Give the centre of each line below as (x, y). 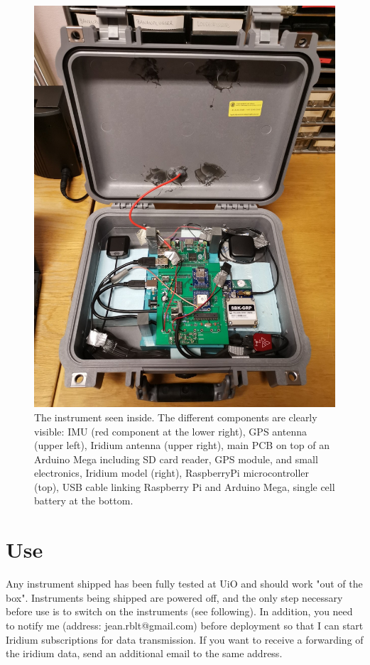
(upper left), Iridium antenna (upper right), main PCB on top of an (182, 445)
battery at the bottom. (84, 501)
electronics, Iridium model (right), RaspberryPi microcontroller (172, 473)
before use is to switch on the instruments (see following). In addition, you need (179, 611)
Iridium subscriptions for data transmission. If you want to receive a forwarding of (185, 639)
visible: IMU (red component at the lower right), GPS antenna (170, 431)
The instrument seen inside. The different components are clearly (176, 417)
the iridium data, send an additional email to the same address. (144, 653)
